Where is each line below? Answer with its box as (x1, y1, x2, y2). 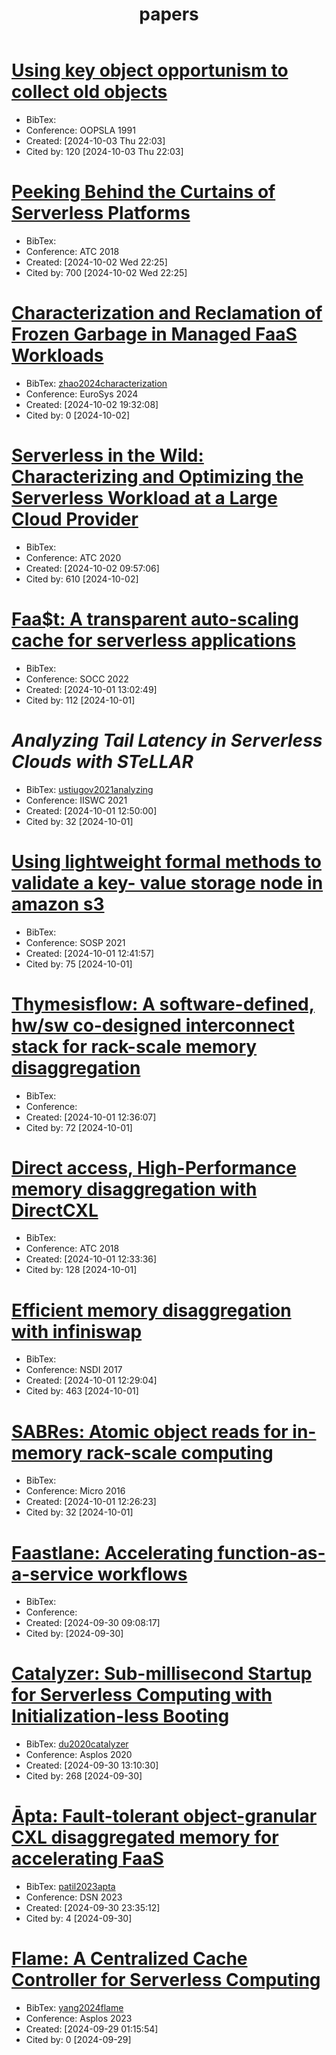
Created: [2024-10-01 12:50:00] (25, 804, 158, 817)
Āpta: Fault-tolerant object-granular (11, 1805, 318, 1828)
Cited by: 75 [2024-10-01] (25, 958, 133, 970)
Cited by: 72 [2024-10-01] (25, 1121, 133, 1133)
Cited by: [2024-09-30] (25, 1628, 124, 1640)
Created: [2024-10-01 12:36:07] (25, 1111, 157, 1123)
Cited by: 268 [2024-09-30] (25, 1770, 143, 1782)
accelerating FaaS (11, 1848, 164, 1870)
